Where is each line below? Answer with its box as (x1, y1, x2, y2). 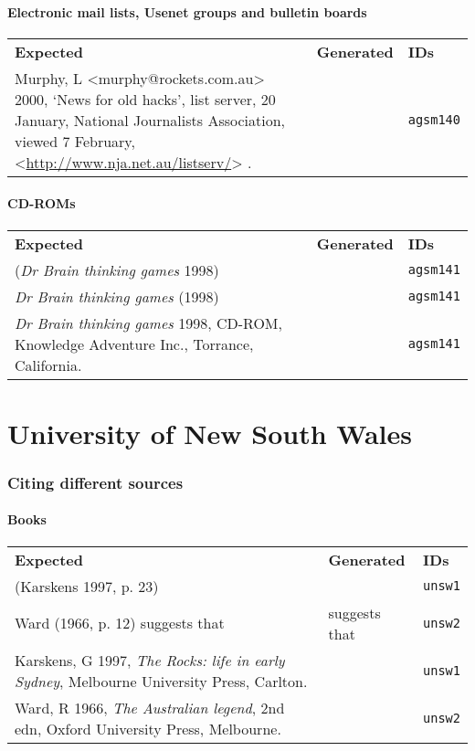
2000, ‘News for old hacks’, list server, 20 (15, 88, 276, 110)
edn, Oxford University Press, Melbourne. (15, 717, 281, 739)
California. (15, 354, 82, 375)
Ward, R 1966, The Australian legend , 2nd (15, 696, 285, 718)
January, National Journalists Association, (15, 109, 286, 131)
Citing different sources (7, 471, 184, 493)
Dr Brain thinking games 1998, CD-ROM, (15, 312, 282, 333)
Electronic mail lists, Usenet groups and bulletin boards (7, 2, 367, 21)
